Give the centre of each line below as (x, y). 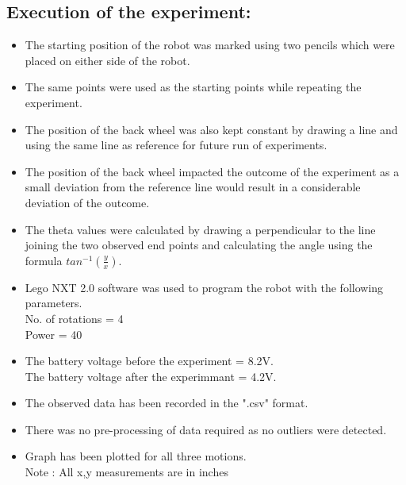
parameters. (54, 303)
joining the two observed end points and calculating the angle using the (199, 245)
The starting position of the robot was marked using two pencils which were (210, 45)
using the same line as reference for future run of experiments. (176, 145)
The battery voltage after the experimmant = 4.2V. (151, 376)
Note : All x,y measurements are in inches (126, 472)
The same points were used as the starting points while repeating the (193, 87)
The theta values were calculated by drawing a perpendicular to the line (200, 229)
